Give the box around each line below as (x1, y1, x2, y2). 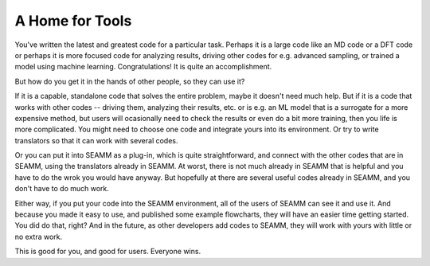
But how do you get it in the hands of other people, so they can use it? (14, 76, 245, 86)
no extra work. (14, 232, 63, 241)
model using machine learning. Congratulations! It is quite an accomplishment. (14, 62, 272, 72)
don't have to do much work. (14, 184, 109, 194)
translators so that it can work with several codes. (14, 135, 178, 145)
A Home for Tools (14, 12, 132, 29)
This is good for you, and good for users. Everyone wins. (14, 247, 201, 256)
